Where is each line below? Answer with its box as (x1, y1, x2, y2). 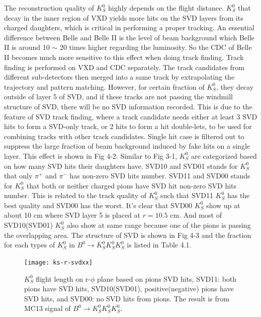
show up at (206, 200, 240, 210)
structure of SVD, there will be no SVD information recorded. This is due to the (4, 101, 252, 111)
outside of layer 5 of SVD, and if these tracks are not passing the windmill (4, 91, 233, 102)
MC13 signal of (24, 303, 71, 313)
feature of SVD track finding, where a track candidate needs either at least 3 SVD (4, 111, 257, 121)
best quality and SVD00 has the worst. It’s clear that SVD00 (4, 200, 193, 210)
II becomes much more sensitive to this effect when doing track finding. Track (4, 51, 244, 62)
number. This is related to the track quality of (4, 190, 146, 201)
